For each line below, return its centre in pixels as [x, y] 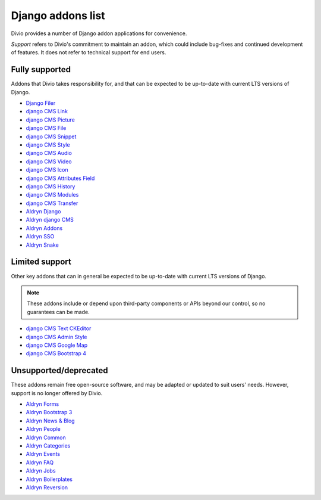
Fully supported [41, 69]
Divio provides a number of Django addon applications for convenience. [99, 33]
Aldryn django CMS [50, 220]
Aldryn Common [46, 437]
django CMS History [51, 186]
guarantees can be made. [58, 312]
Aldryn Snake [42, 245]
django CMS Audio [49, 153]
